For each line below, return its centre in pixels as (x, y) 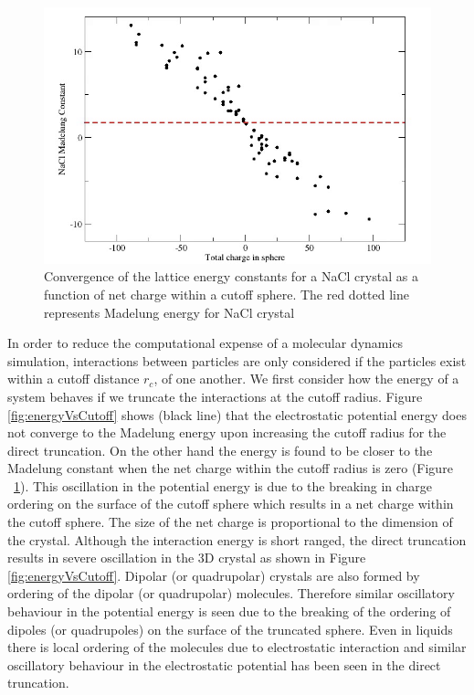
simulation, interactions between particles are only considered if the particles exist (237, 360)
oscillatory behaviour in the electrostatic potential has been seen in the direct (224, 664)
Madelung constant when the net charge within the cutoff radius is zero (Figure (230, 468)
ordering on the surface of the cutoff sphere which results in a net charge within (231, 504)
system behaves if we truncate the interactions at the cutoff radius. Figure (215, 396)
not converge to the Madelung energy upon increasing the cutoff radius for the (227, 432)
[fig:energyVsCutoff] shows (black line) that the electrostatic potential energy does (237, 414)
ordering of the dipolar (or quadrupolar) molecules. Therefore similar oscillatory (231, 593)
